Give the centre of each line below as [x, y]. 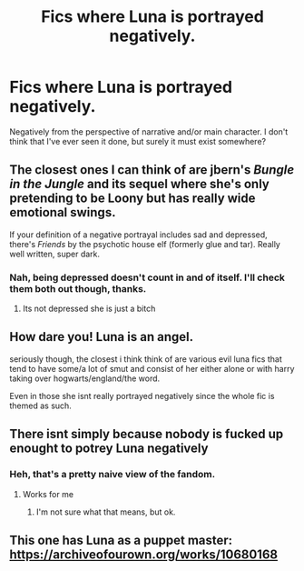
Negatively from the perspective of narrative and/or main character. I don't [149, 131]
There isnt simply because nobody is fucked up [147, 434]
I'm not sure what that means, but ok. [106, 512]
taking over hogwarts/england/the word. [85, 378]
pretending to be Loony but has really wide [132, 199]
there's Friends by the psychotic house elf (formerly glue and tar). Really [145, 244]
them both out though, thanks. [78, 288]
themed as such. [41, 406]
